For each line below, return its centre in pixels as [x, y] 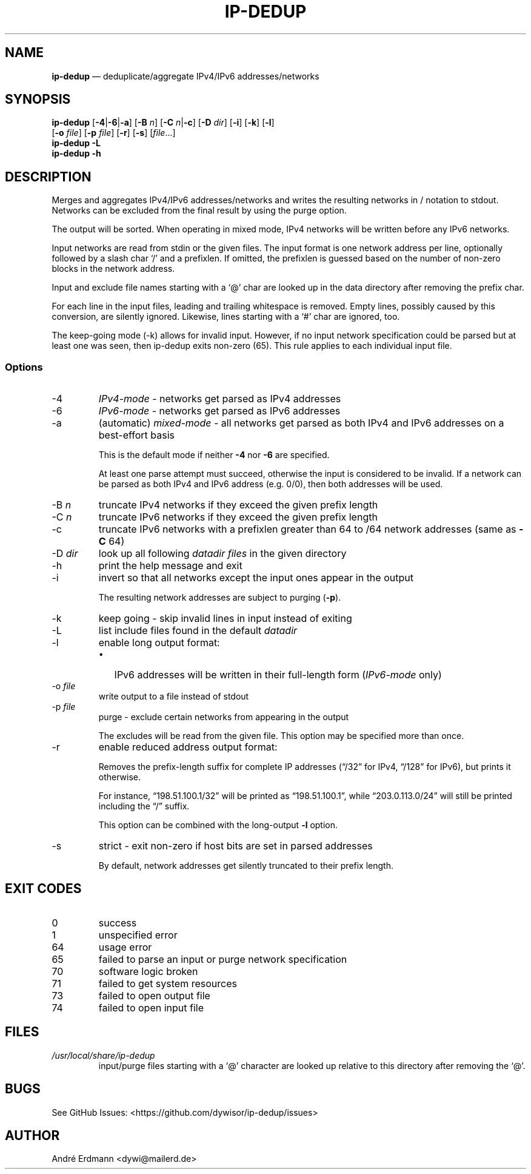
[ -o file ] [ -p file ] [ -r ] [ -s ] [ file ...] [114, 133]
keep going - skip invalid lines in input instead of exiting [225, 619]
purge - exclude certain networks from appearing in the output [224, 717]
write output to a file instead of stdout [174, 697]
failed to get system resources [168, 983]
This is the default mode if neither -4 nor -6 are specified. [214, 455]
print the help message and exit [170, 566]
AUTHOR [32, 1135]
